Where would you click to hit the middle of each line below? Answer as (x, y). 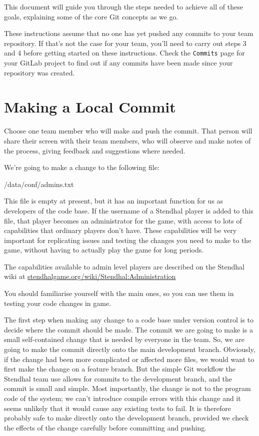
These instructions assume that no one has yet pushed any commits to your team (129, 33)
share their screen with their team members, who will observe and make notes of (127, 140)
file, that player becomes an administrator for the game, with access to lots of (123, 220)
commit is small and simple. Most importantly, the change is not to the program (127, 388)
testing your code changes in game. (58, 303)
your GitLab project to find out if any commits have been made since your (118, 63)
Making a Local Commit (90, 107)
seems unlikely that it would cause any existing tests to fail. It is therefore (118, 408)
